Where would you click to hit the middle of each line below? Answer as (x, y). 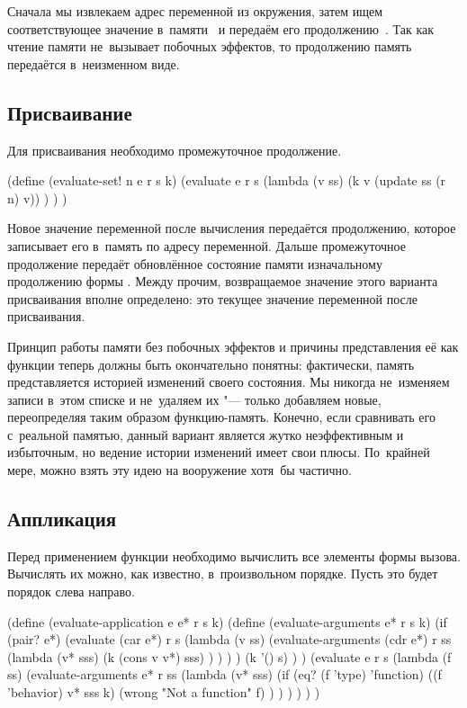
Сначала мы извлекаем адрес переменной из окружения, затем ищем (195, 11)
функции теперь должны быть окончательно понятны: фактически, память (211, 364)
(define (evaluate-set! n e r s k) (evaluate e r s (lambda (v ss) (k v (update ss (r (227, 180)
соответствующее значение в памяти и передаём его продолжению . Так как (221, 28)
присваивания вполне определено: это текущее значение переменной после (213, 298)
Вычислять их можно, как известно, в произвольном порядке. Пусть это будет (223, 574)
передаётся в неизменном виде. (94, 63)
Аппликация (62, 519)
